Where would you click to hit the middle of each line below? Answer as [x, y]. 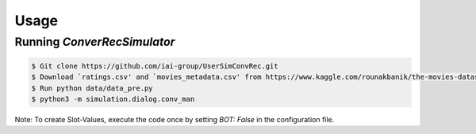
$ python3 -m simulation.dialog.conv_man [113, 99]
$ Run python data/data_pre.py [92, 88]
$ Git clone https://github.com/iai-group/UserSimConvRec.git [155, 66]
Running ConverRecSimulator [95, 42]
